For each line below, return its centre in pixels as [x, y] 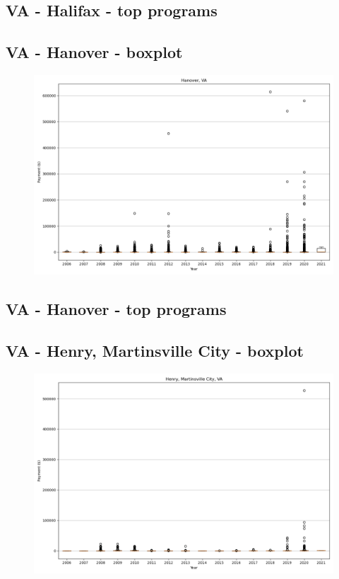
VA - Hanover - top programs [116, 309]
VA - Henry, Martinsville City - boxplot [155, 351]
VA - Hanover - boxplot [94, 52]
